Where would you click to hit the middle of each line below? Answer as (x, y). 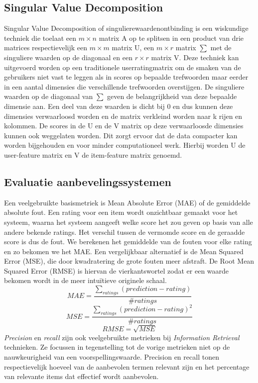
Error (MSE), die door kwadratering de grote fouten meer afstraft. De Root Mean (129, 261)
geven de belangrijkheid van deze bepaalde (172, 96)
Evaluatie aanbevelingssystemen (88, 181)
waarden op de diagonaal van (49, 96)
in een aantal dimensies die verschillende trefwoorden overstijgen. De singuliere (124, 86)
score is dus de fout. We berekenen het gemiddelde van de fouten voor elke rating (128, 241)
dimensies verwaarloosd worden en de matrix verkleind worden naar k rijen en (123, 116)
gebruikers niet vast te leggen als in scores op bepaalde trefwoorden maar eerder (126, 77)
